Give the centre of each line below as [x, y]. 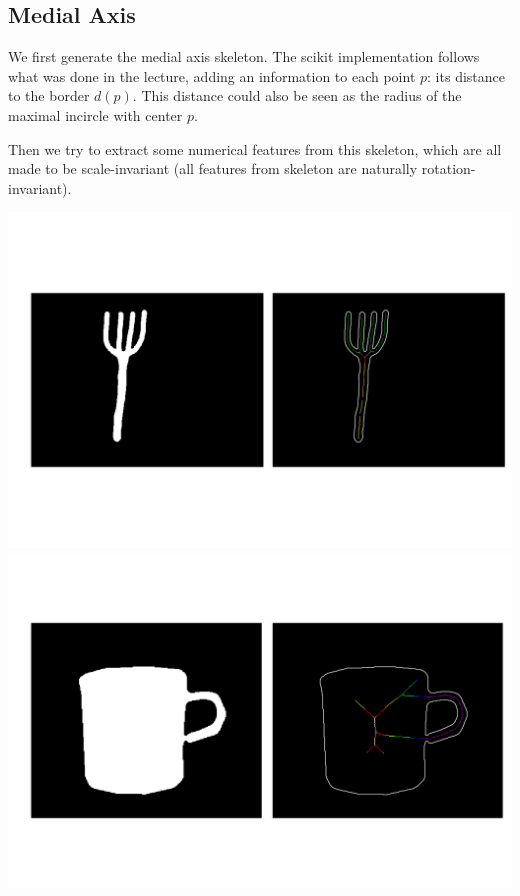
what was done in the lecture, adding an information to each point [212, 75]
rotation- [448, 168]
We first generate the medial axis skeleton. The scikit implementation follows [244, 56]
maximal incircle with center [95, 114]
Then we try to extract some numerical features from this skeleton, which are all [255, 148]
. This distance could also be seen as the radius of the [297, 95]
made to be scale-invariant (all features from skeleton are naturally [213, 168]
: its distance [466, 75]
